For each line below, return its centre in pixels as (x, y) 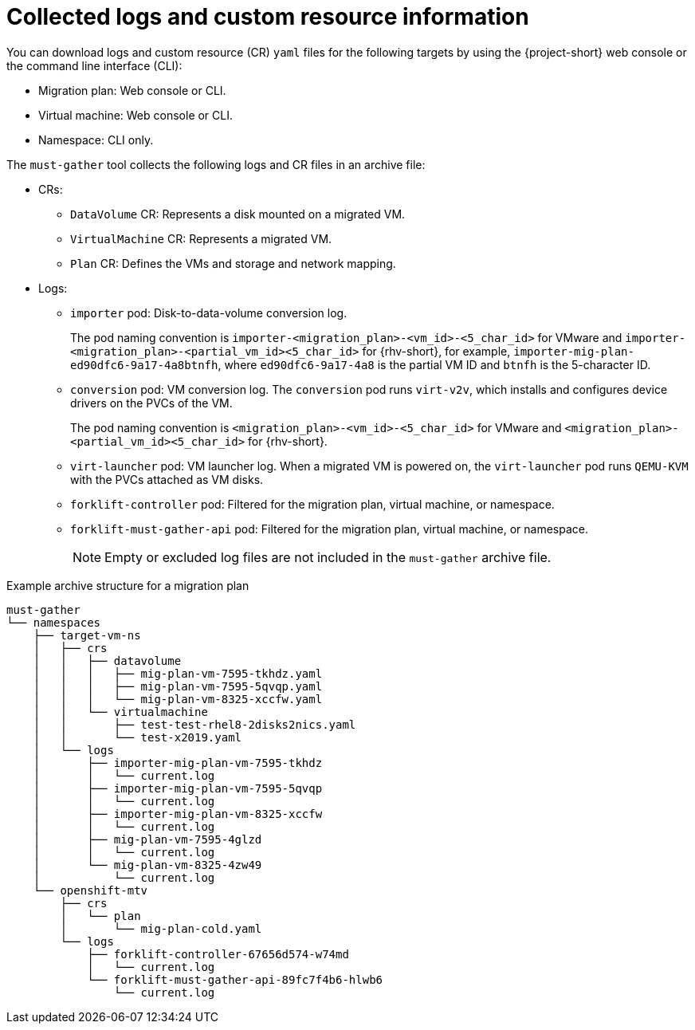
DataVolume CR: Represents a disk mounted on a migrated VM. (238, 214)
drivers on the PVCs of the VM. (151, 403)
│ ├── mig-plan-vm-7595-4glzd (147, 839)
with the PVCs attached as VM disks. (167, 479)
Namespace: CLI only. (96, 140)
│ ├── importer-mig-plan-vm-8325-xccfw (178, 814)
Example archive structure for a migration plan (128, 585)
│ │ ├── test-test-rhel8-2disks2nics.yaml (194, 724)
